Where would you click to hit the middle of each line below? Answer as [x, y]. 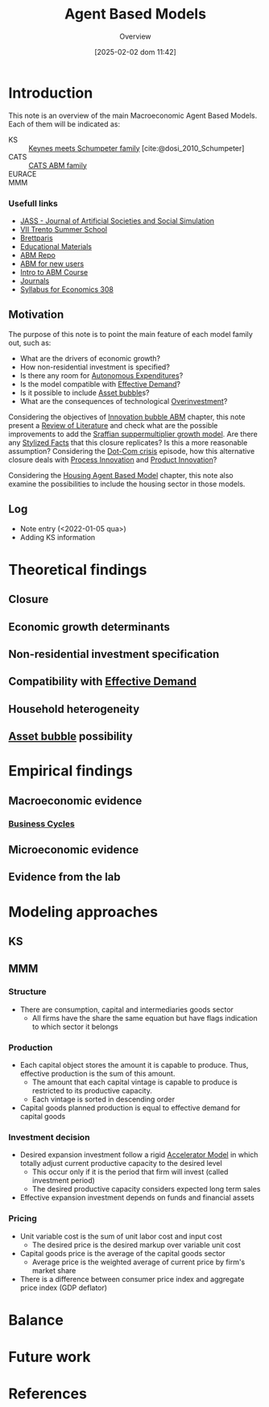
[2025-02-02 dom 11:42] [135, 52]
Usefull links [33, 203]
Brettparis [37, 238]
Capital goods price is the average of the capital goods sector [122, 1253]
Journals [35, 281]
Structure [27, 992]
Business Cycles [41, 823]
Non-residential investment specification [114, 654]
